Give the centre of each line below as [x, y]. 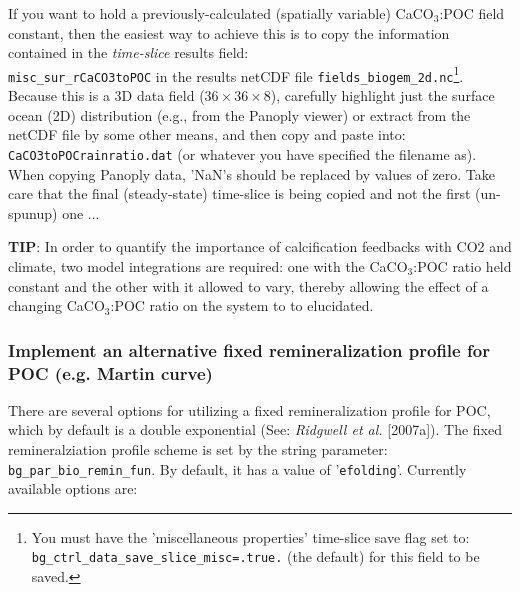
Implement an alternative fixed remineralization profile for [249, 349]
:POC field [472, 13]
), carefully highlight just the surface [382, 95]
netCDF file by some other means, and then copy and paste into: [207, 134]
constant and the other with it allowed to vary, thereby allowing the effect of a [248, 285]
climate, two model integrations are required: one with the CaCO [208, 265]
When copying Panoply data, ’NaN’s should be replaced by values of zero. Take [252, 173]
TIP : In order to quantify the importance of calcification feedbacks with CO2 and [260, 246]
